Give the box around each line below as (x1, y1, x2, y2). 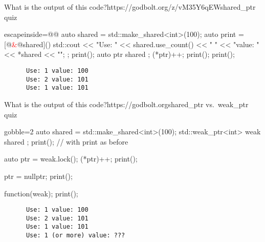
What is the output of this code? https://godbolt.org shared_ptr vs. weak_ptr (4, 98, 249, 109)
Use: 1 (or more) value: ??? (26, 232, 125, 239)
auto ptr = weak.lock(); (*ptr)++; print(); (4, 153, 138, 164)
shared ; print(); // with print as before (4, 136, 128, 147)
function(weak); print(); (4, 188, 78, 198)
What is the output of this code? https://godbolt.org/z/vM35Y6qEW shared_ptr (4, 2, 256, 12)
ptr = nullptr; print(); (4, 170, 73, 181)
